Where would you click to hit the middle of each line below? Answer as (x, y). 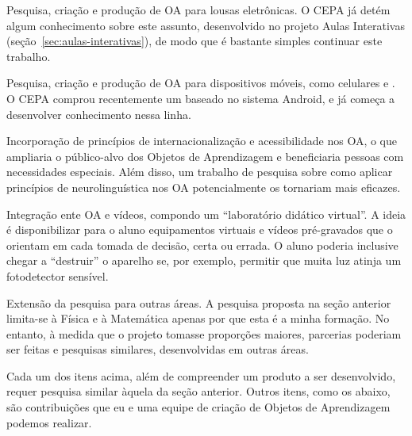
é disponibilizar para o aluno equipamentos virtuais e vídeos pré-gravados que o (200, 229)
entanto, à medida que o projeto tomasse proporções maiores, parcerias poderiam (204, 333)
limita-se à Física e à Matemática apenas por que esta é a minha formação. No (198, 318)
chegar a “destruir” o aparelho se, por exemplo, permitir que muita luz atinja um (204, 260)
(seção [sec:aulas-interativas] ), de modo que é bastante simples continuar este (194, 41)
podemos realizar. (49, 422)
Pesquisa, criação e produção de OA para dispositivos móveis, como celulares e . (201, 83)
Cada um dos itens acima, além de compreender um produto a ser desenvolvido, (201, 375)
